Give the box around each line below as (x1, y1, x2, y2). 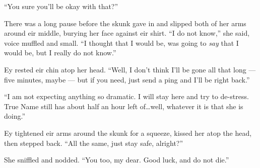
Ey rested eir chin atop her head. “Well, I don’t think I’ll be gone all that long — (4, 64, 256, 74)
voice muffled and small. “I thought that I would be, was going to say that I (4, 37, 239, 48)
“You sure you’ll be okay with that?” (4, 1, 118, 11)
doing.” (4, 111, 26, 121)
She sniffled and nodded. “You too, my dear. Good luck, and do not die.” (4, 154, 229, 165)
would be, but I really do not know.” (4, 47, 116, 58)
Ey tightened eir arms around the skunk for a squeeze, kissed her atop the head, (4, 127, 252, 138)
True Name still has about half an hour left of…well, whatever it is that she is (4, 101, 243, 111)
